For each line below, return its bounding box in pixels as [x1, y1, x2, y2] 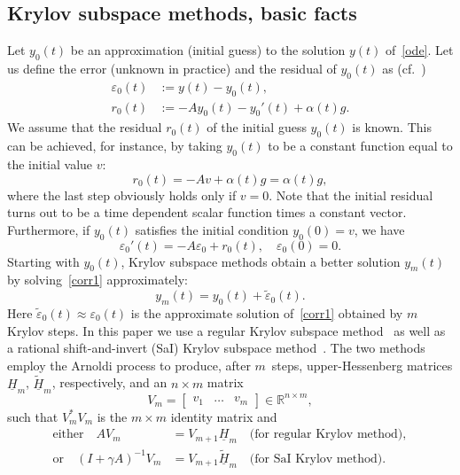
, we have [354, 220, 405, 238]
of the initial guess [207, 118, 307, 136]
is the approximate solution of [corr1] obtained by [130, 304, 403, 323]
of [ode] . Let [386, 41, 454, 59]
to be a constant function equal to [268, 136, 453, 155]
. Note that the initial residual [269, 185, 433, 204]
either [52, 428, 84, 441]
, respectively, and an [51, 373, 168, 392]
